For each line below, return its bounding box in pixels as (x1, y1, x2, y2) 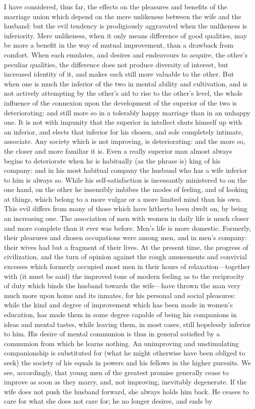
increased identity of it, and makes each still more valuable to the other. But (4, 69, 234, 79)
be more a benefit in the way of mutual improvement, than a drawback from (4, 40, 233, 50)
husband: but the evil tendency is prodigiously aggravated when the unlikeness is (4, 21, 247, 31)
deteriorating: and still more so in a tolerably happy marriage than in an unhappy (4, 107, 251, 117)
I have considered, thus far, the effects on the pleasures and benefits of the (4, 1, 228, 11)
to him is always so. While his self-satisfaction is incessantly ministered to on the (4, 174, 247, 185)
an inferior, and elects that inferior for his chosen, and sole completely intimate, (4, 126, 244, 136)
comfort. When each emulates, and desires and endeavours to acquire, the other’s (4, 49, 248, 59)
